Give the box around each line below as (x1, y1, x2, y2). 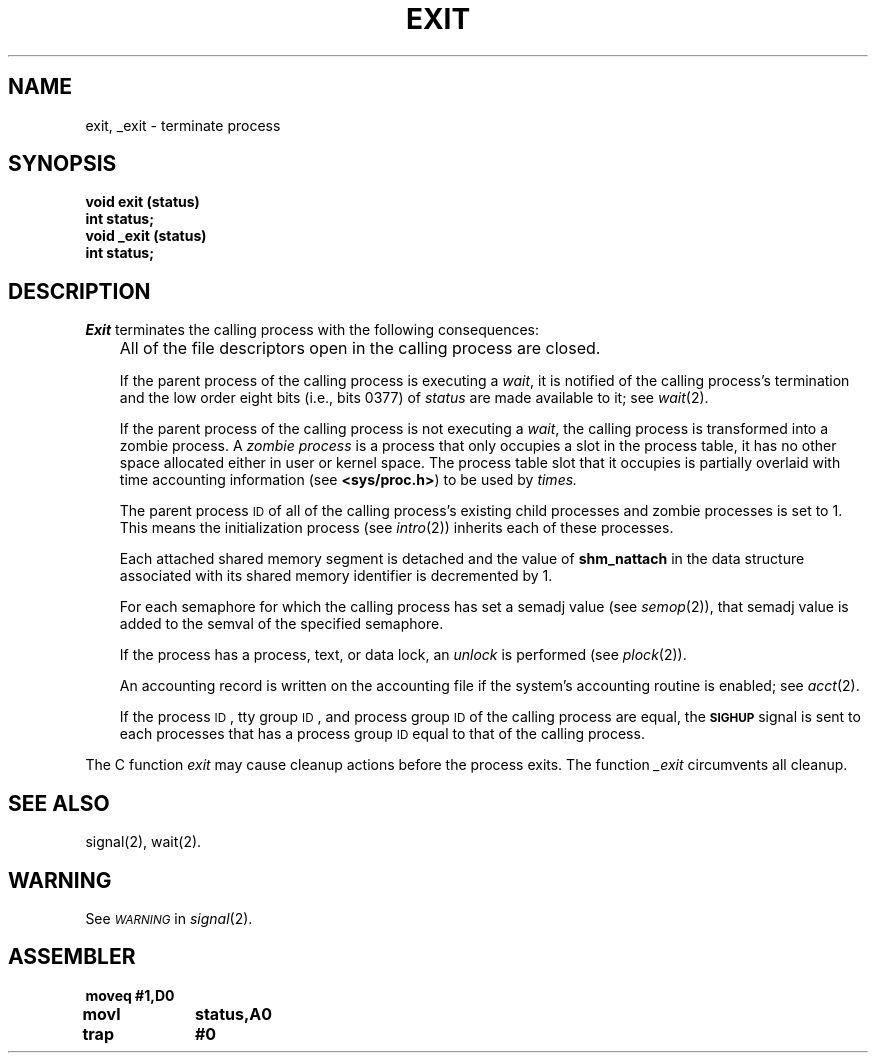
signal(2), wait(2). (85, 833, 202, 851)
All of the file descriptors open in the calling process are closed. (119, 338, 601, 359)
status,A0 (194, 1003, 273, 1024)
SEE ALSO (8, 790, 110, 816)
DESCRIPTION (8, 278, 151, 304)
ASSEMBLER (8, 944, 136, 970)
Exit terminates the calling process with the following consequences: (85, 321, 540, 339)
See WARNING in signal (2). (85, 909, 253, 927)
